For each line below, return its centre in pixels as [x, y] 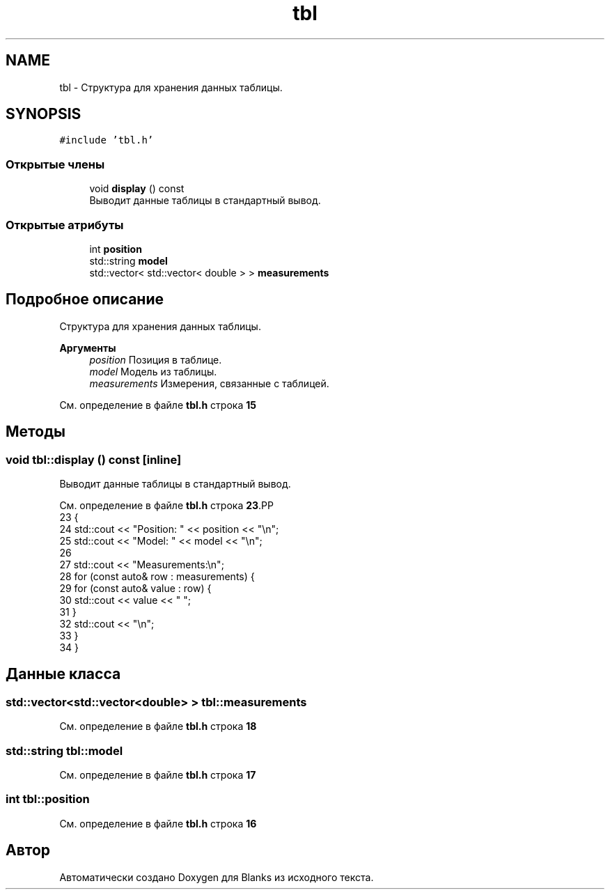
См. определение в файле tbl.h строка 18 [158, 726]
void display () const [137, 189]
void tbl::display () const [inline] [94, 459]
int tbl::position [48, 799]
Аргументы [88, 348]
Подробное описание [85, 299]
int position [116, 249]
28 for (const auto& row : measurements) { [157, 576]
